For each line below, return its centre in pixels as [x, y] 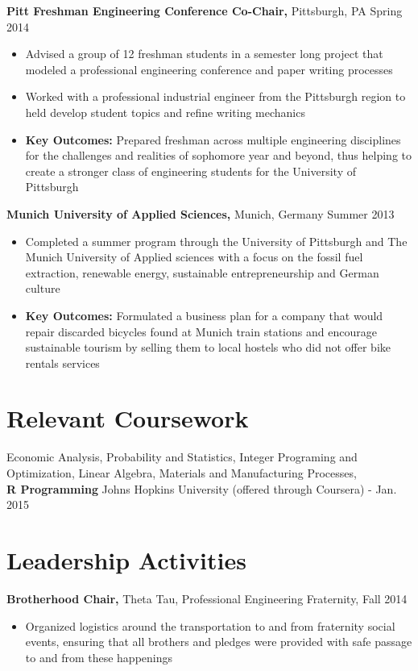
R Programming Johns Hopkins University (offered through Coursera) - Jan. [202, 488]
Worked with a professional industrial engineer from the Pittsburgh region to [215, 96]
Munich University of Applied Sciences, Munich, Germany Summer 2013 [201, 213]
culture [43, 288]
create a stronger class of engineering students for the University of [190, 171]
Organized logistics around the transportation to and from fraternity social [210, 625]
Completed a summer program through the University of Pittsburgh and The [216, 241]
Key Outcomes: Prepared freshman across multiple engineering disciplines [213, 139]
